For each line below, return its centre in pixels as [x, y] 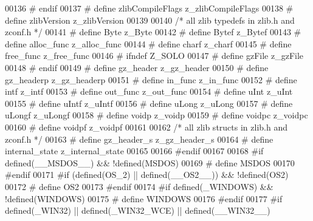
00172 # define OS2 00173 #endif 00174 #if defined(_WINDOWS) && [139, 186]
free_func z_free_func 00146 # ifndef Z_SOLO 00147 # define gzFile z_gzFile [154, 56]
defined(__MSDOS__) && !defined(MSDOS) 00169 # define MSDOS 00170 [150, 162]
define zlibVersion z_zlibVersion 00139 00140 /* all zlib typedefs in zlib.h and [150, 20]
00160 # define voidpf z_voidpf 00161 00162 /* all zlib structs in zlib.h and [146, 127]
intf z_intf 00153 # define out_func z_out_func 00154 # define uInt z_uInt [149, 91]
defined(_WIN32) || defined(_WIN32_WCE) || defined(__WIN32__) [138, 210]
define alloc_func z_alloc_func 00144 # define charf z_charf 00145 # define [148, 43]
